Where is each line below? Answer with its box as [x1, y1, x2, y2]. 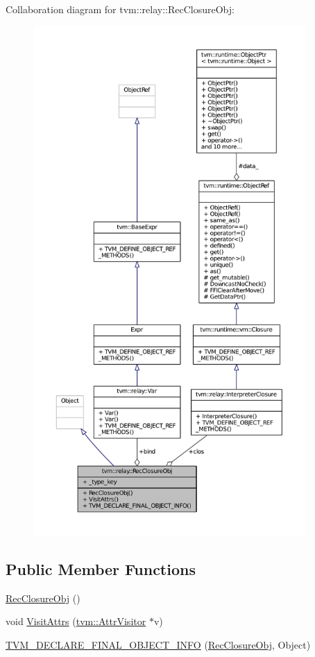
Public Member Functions [6, 558, 196, 579]
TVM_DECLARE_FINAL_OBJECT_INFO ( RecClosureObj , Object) [6, 637, 311, 651]
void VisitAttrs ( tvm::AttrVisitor [6, 614, 146, 629]
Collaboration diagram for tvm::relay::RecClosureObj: [6, 2, 235, 16]
